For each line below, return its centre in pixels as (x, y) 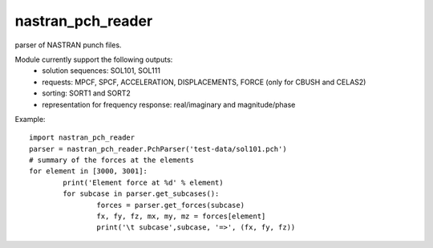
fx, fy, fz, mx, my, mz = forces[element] (181, 216)
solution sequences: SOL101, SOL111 (101, 71)
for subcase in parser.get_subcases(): (141, 194)
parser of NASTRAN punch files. (68, 45)
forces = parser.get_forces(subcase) (170, 205)
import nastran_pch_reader (82, 138)
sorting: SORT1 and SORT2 (87, 93)
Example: (30, 119)
